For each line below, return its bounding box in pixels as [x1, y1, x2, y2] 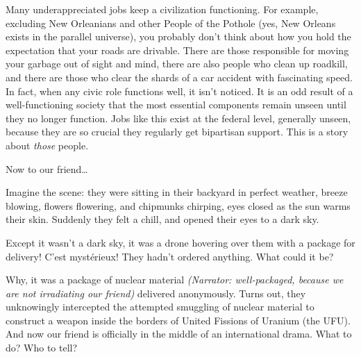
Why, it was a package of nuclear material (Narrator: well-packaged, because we [6, 272, 344, 287]
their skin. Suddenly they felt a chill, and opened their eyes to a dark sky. [6, 212, 319, 226]
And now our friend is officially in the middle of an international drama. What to [6, 326, 352, 341]
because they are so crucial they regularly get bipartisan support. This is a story [6, 124, 349, 139]
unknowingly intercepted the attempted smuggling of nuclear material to [6, 299, 314, 314]
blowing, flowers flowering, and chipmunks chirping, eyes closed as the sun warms [6, 198, 351, 213]
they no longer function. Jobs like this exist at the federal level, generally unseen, [6, 110, 351, 125]
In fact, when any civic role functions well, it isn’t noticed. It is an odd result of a [6, 83, 353, 98]
